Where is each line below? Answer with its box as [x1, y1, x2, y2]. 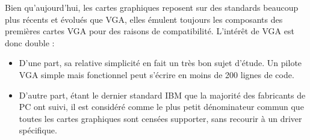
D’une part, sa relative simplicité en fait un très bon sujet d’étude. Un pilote [19, 56, 302, 69]
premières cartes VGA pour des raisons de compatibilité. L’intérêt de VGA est [5, 25, 294, 37]
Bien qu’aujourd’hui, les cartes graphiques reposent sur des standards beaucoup [5, 1, 299, 13]
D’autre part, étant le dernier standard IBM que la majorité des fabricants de [19, 88, 306, 101]
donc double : [5, 36, 55, 49]
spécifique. [19, 124, 57, 136]
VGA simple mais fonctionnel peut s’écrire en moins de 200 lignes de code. [19, 68, 294, 81]
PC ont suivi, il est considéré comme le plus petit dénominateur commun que [19, 100, 304, 113]
